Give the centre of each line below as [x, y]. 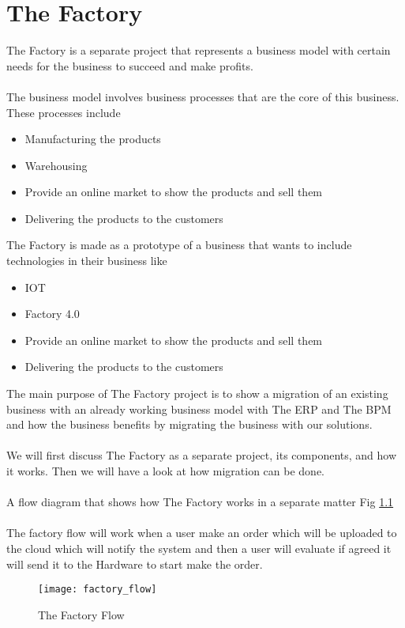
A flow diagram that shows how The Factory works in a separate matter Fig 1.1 [200, 502]
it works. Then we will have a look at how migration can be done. [166, 471]
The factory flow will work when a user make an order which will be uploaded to [202, 533]
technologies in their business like [87, 261]
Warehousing [56, 165]
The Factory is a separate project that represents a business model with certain [199, 50]
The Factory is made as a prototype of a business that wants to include [179, 245]
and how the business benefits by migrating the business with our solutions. [189, 424]
